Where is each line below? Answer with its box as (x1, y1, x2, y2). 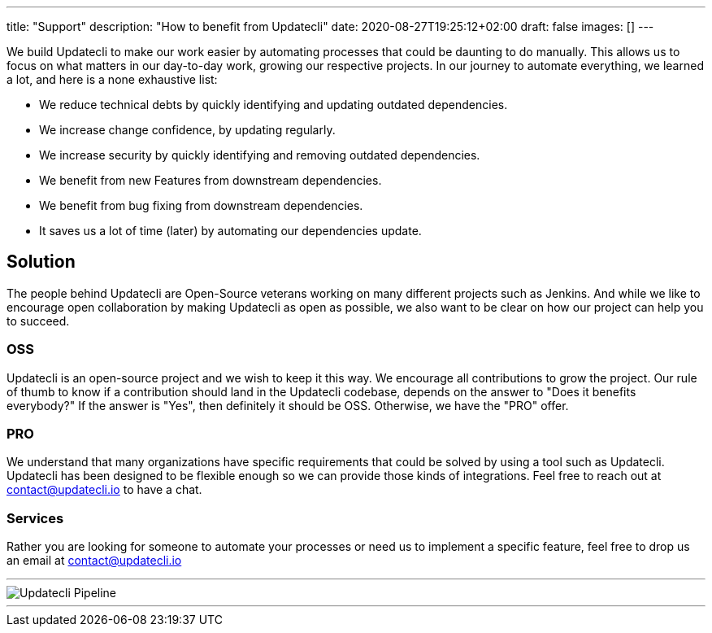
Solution (7, 251, 76, 273)
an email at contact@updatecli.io (7, 553, 182, 568)
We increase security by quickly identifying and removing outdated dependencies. (39, 148, 480, 162)
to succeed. (7, 313, 70, 328)
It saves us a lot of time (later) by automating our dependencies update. (39, 224, 422, 238)
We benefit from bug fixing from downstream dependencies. (39, 199, 363, 212)
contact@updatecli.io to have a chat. (7, 482, 202, 497)
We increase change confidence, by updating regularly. (39, 123, 336, 137)
